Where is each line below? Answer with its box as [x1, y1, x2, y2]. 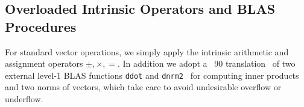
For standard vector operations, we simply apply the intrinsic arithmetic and [5, 45, 289, 58]
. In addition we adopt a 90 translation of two [118, 57, 296, 70]
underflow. [5, 93, 43, 105]
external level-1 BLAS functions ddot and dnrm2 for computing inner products [5, 69, 299, 81]
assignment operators [5, 57, 83, 70]
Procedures [5, 17, 77, 35]
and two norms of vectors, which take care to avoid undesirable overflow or [5, 81, 282, 93]
